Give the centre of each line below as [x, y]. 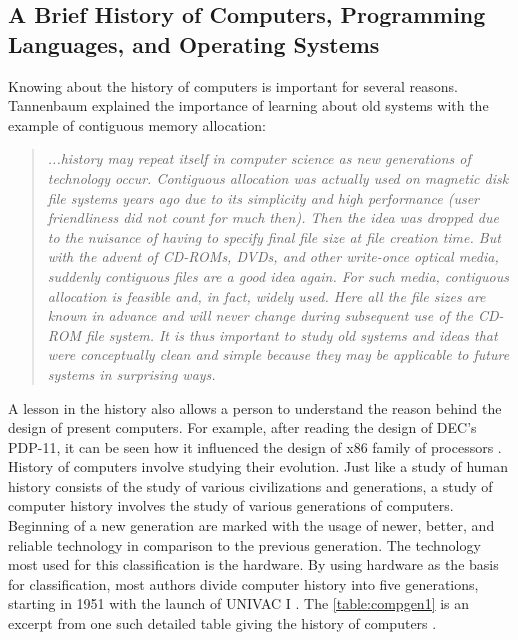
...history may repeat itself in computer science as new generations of [259, 158]
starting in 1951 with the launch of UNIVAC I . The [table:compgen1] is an [239, 603]
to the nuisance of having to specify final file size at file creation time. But [274, 236]
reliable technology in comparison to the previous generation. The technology [244, 544]
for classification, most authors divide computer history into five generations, [243, 583]
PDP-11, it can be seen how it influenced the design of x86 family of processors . [255, 446]
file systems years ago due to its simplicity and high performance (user [263, 197]
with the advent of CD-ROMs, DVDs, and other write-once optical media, [273, 256]
